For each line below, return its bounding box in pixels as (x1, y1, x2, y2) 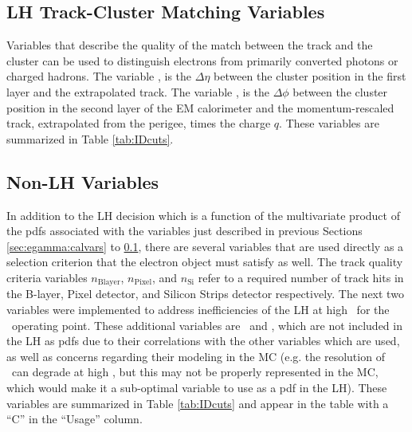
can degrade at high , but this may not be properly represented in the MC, (11, 363, 379, 380)
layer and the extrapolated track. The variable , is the (6, 83, 270, 100)
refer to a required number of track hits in (198, 269, 404, 285)
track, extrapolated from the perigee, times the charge (6, 115, 271, 132)
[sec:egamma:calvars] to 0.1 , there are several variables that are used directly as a (6, 238, 404, 254)
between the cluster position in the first (214, 68, 406, 84)
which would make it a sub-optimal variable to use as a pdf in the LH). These (6, 379, 387, 395)
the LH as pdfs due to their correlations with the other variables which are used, (6, 332, 400, 349)
